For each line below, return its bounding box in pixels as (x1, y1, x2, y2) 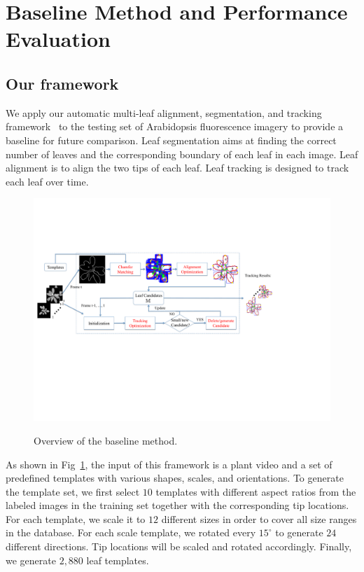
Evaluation (6, 25, 111, 53)
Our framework (6, 72, 119, 94)
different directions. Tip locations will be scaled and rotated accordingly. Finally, (6, 539, 352, 554)
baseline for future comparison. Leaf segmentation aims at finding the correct (6, 132, 337, 147)
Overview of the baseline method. (34, 433, 178, 447)
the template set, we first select (6, 484, 140, 498)
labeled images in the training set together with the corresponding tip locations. (6, 498, 349, 512)
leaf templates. (86, 552, 149, 567)
